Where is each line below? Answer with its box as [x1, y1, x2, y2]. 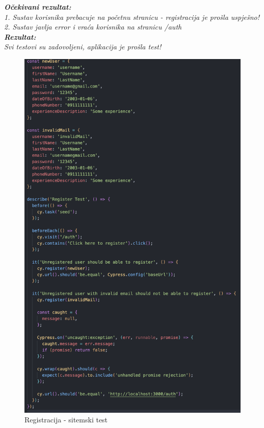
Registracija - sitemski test [24, 414, 108, 425]
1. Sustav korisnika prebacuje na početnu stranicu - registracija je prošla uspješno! [4, 11, 260, 22]
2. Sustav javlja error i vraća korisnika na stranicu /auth [4, 21, 182, 32]
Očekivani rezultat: [4, 2, 71, 12]
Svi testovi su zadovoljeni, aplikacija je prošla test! [4, 41, 162, 52]
